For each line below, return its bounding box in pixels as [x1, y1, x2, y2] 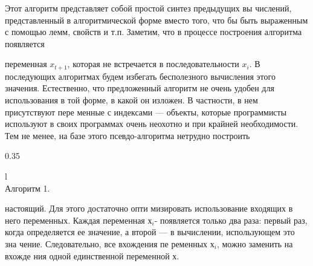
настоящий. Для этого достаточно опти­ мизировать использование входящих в [5, 202, 293, 215]
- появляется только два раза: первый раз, [154, 213, 308, 226]
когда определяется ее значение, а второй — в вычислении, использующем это [5, 225, 295, 238]
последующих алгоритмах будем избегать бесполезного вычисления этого [5, 70, 276, 82]
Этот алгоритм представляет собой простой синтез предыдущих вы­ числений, [5, 2, 292, 14]
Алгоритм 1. [5, 181, 50, 194]
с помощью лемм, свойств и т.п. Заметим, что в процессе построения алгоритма [5, 25, 302, 38]
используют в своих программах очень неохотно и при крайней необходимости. [5, 117, 298, 130]
